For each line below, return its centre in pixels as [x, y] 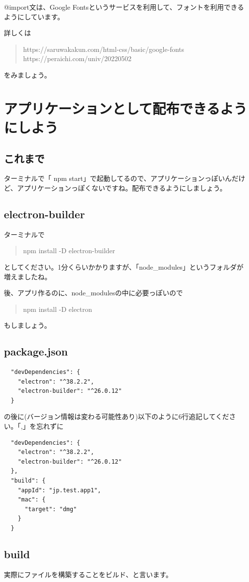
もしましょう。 [28, 325]
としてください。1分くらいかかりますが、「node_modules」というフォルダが [124, 267]
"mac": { [31, 500]
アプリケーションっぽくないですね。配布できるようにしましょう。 [122, 187]
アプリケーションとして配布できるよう [126, 108]
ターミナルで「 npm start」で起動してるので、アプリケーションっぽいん [118, 178]
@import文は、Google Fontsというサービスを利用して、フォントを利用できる [124, 7]
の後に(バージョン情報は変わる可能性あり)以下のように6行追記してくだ [117, 416]
